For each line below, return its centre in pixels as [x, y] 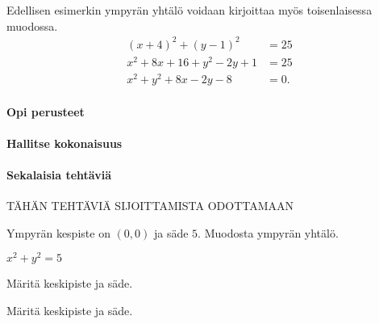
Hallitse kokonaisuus [65, 143]
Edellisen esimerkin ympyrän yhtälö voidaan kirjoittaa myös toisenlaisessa [189, 10]
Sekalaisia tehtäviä [59, 174]
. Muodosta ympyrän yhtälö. [268, 232]
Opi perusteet [46, 111]
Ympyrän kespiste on [58, 232]
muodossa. [32, 25]
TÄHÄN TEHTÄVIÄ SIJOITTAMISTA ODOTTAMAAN [150, 206]
